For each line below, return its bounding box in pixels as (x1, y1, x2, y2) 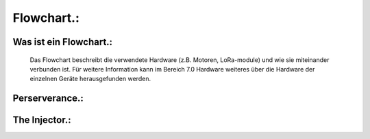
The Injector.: (12, 114, 71, 126)
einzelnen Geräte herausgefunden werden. (29, 75, 151, 83)
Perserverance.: (12, 93, 84, 104)
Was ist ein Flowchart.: (12, 36, 113, 48)
